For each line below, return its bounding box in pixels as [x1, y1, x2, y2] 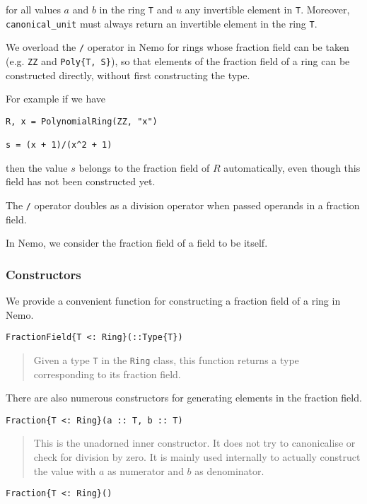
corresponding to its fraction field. [33, 366, 181, 381]
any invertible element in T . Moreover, [185, 2, 350, 16]
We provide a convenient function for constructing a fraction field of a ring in [6, 293, 341, 308]
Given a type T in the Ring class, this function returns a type [33, 352, 299, 367]
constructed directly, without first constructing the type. [6, 67, 250, 82]
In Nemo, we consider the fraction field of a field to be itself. [6, 235, 268, 250]
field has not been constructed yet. [6, 174, 156, 189]
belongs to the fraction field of [78, 160, 210, 175]
